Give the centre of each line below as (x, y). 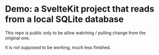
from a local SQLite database (64, 19)
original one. (18, 38)
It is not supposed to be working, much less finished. (58, 47)
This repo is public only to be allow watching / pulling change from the (75, 33)
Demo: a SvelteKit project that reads (80, 9)
